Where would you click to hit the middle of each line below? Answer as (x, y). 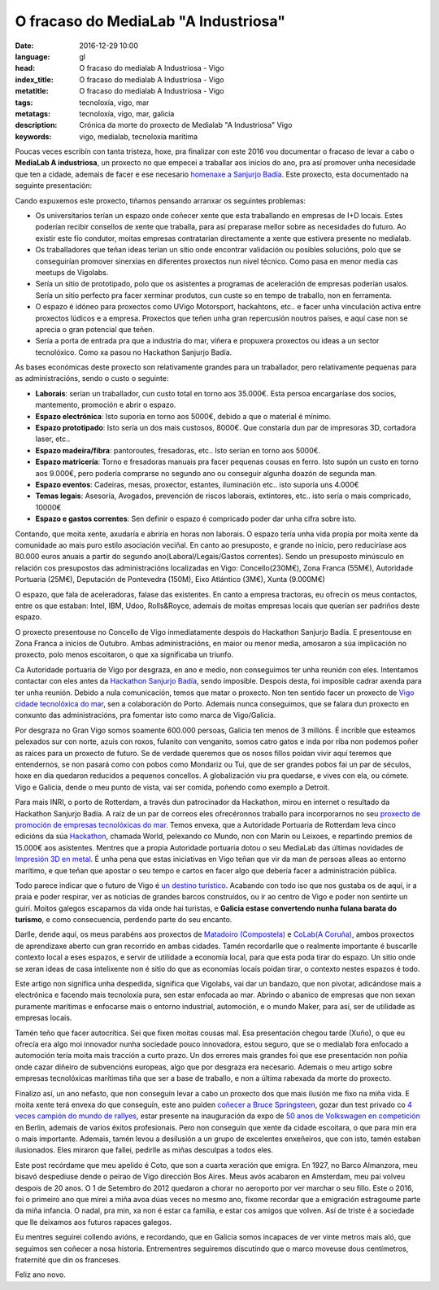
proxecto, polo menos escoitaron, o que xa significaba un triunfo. (124, 654)
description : (36, 125)
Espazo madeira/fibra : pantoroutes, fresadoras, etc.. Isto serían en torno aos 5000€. (178, 450)
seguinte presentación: (54, 186)
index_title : (35, 79)
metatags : (33, 113)
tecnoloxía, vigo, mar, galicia (127, 113)
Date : (24, 46)
